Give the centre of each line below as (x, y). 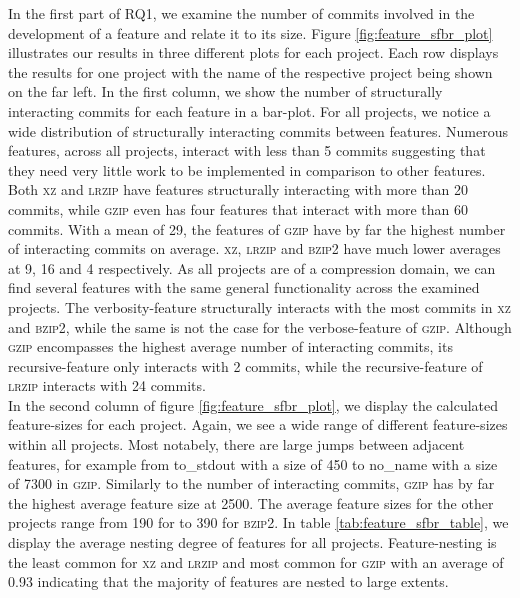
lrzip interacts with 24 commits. (107, 385)
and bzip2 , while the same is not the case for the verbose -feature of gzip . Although (260, 326)
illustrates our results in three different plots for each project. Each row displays (253, 52)
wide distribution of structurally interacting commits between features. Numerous (258, 130)
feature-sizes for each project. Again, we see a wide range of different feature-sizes (258, 424)
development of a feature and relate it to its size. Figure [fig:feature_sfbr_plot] (250, 32)
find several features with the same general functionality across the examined (244, 287)
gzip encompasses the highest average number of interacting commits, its (230, 346)
